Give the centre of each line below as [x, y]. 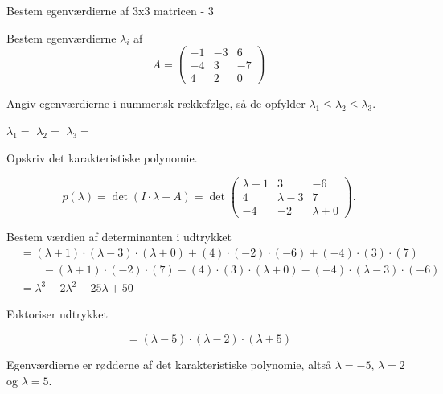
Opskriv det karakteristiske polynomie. [102, 157]
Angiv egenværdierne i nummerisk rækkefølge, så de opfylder [156, 103]
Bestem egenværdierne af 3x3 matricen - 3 [110, 10]
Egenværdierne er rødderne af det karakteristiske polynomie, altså [169, 365]
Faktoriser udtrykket [57, 314]
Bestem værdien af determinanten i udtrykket [119, 237]
